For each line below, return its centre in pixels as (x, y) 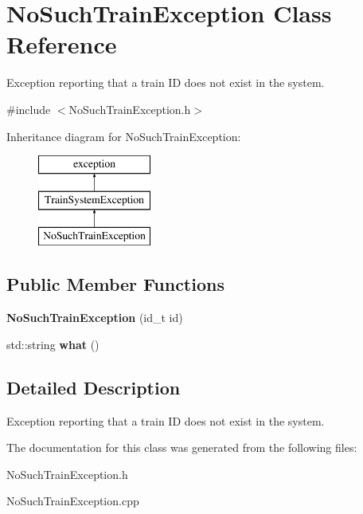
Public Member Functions (115, 284)
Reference (62, 44)
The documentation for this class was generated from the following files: (182, 447)
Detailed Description (94, 387)
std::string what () (53, 344)
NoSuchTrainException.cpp (73, 501)
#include (29, 109)
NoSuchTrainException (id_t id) (95, 318)
